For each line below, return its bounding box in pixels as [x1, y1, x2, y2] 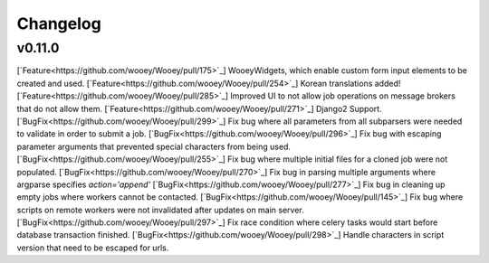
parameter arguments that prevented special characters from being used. [16, 141, 292, 152]
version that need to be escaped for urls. [16, 242, 169, 253]
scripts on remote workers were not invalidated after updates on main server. [16, 204, 305, 215]
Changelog [16, 14, 101, 33]
